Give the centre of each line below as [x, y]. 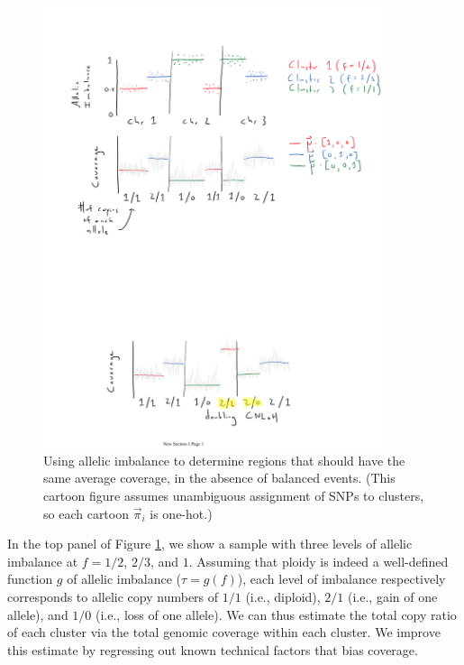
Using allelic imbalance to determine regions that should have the [224, 460]
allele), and [38, 614]
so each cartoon [86, 513]
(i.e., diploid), [283, 596]
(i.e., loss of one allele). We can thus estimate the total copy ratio [276, 614]
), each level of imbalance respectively [341, 579]
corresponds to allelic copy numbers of [113, 596]
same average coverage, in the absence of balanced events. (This [219, 478]
